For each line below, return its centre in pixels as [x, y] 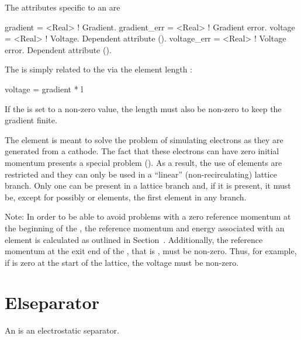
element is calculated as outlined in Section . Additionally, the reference [134, 239]
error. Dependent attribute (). [58, 49]
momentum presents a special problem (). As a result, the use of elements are [143, 162]
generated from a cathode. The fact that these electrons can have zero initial [142, 151]
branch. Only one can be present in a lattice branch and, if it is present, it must [148, 185]
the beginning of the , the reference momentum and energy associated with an [145, 228]
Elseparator [52, 302]
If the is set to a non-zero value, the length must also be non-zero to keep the [143, 108]
